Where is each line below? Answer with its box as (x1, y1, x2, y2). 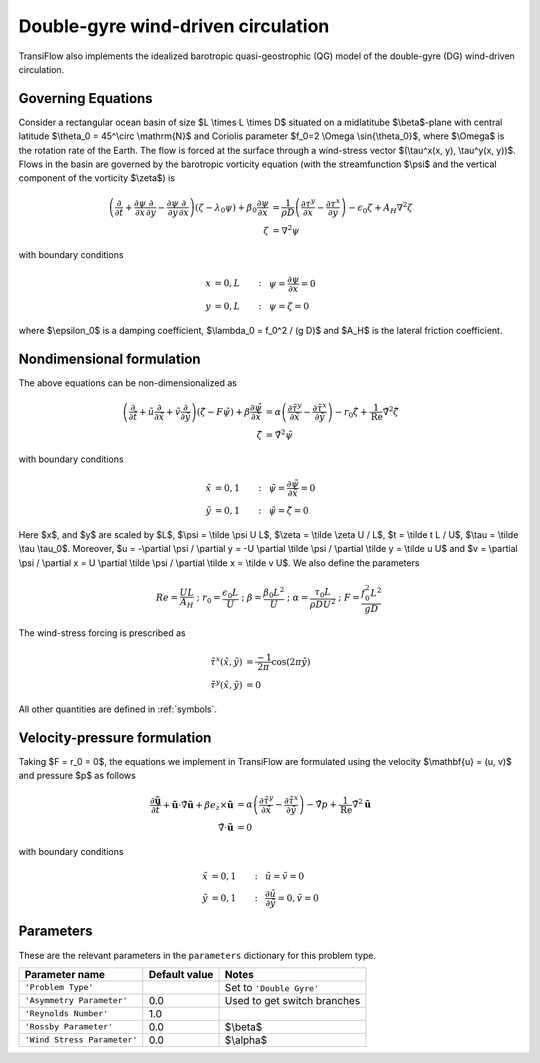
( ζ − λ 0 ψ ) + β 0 (195, 201, 257, 215)
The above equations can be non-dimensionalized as (18, 376, 237, 389)
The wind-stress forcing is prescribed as (18, 627, 186, 639)
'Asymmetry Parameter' (24, 995, 129, 1006)
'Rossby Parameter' (24, 1021, 114, 1032)
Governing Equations (18, 90, 154, 107)
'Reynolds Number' (24, 1008, 109, 1019)
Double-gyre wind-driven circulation (18, 15, 330, 37)
